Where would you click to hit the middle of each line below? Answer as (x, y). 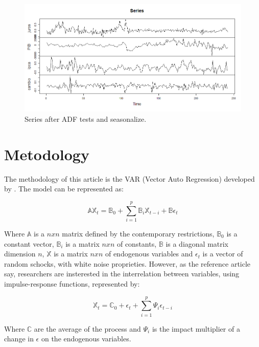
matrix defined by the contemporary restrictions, (138, 234)
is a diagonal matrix (197, 243)
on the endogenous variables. (86, 339)
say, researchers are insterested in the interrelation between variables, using (122, 274)
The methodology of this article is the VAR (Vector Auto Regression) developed (129, 178)
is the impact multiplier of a (196, 328)
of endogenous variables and (149, 254)
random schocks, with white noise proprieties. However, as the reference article (127, 263)
